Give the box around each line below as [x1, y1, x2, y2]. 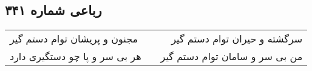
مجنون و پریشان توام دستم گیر [10, 32, 138, 46]
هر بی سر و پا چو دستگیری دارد [10, 49, 141, 64]
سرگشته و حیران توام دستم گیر [171, 32, 303, 46]
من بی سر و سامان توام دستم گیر [160, 49, 303, 64]
